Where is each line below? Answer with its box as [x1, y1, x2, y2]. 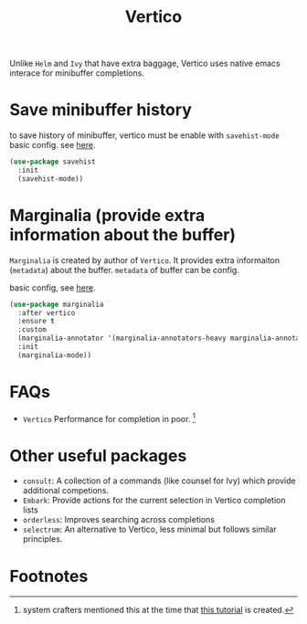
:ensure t [17, 317, 55, 326]
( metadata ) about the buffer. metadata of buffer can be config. [9, 264, 239, 275]
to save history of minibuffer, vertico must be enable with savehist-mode [9, 130, 281, 141]
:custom [17, 325, 48, 334]
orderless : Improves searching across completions [22, 514, 215, 525]
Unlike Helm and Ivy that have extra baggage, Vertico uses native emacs [9, 58, 281, 69]
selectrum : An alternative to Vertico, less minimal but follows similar [22, 524, 277, 535]
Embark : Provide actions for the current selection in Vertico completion [22, 495, 286, 506]
